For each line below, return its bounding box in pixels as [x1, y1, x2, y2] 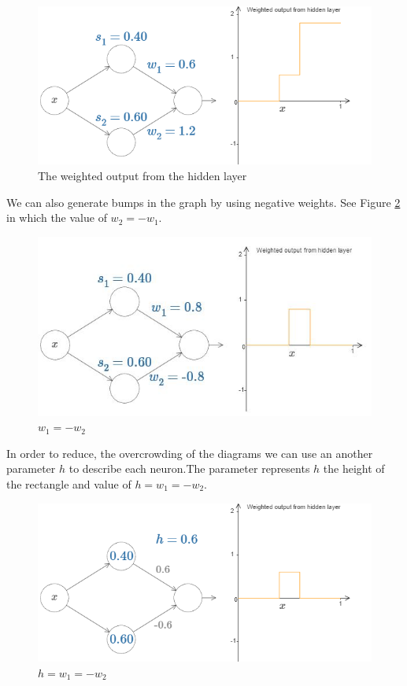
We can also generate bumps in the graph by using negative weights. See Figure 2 [6, 194, 401, 210]
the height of [323, 460, 385, 477]
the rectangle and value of [6, 475, 131, 492]
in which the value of [6, 209, 107, 226]
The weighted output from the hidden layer [38, 167, 247, 183]
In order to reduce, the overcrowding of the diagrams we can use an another [6, 444, 373, 461]
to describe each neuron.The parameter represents [68, 460, 310, 477]
